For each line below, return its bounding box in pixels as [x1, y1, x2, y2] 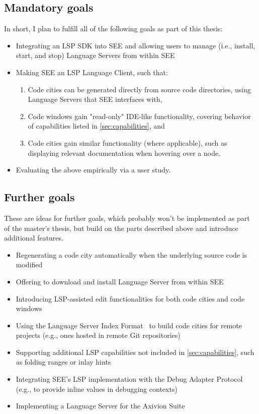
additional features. [4, 232, 63, 243]
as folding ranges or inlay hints [16, 357, 111, 367]
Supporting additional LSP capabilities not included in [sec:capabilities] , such [16, 346, 254, 357]
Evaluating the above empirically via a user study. [16, 164, 171, 175]
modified [16, 259, 43, 270]
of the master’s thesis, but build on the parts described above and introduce [4, 222, 238, 233]
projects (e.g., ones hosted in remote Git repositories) [16, 330, 181, 340]
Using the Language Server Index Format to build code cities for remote [16, 320, 242, 330]
